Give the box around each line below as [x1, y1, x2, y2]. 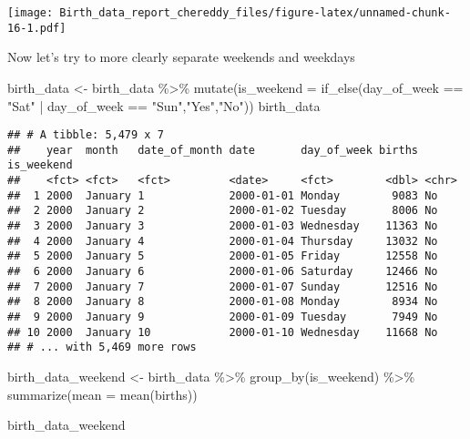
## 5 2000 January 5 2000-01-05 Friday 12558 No [7, 250, 438, 263]
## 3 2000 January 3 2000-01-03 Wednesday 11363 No [7, 219, 438, 233]
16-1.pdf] [7, 21, 66, 35]
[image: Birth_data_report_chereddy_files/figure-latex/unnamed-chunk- [7, 6, 451, 19]
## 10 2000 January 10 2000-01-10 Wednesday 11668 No [7, 325, 438, 339]
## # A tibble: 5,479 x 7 [7, 128, 164, 142]
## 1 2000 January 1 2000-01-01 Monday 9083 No [7, 189, 438, 202]
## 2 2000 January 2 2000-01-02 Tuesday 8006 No [7, 204, 438, 218]
